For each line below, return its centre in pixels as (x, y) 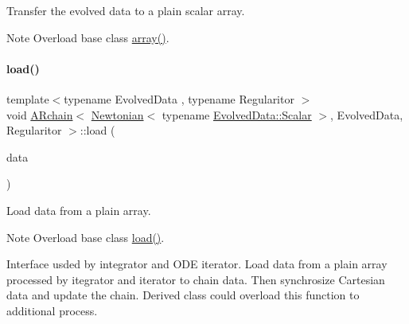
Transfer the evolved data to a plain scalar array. (126, 10)
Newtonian (117, 114)
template (28, 98)
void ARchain (40, 114)
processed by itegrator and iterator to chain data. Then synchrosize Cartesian (196, 279)
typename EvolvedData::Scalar (237, 114)
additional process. (52, 310)
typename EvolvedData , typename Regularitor (179, 98)
